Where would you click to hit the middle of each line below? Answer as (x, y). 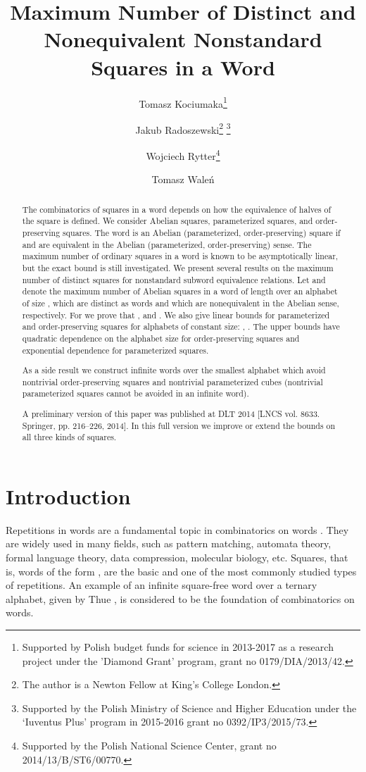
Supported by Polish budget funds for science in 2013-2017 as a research (178, 646)
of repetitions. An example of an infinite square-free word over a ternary (162, 585)
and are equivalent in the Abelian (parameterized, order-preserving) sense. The (167, 244)
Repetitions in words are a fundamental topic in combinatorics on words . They (177, 529)
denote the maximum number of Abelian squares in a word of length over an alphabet (180, 291)
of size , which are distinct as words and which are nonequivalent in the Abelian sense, (181, 303)
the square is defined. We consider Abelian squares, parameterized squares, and (168, 221)
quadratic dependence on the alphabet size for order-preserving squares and (161, 338)
